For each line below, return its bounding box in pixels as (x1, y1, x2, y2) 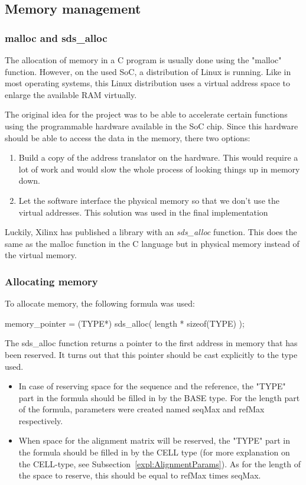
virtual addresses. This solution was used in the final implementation (18, 206, 268, 218)
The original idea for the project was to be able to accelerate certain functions (5, 108, 288, 121)
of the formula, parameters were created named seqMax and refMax (18, 403, 265, 415)
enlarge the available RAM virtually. (5, 88, 137, 100)
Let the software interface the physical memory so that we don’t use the (18, 194, 279, 206)
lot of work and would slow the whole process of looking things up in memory (18, 162, 300, 175)
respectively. (18, 414, 63, 427)
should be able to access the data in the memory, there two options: (5, 131, 250, 144)
